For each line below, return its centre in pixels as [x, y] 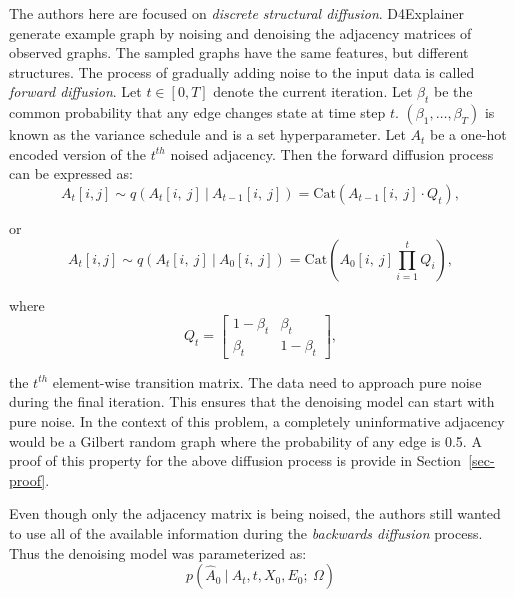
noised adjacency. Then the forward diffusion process [332, 153]
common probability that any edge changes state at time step [197, 112]
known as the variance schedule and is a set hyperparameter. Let [207, 134]
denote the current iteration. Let [313, 91]
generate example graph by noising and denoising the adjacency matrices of [240, 32]
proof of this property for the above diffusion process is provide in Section [235, 460]
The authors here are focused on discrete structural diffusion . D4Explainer [237, 13]
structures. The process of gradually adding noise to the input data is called [242, 71]
